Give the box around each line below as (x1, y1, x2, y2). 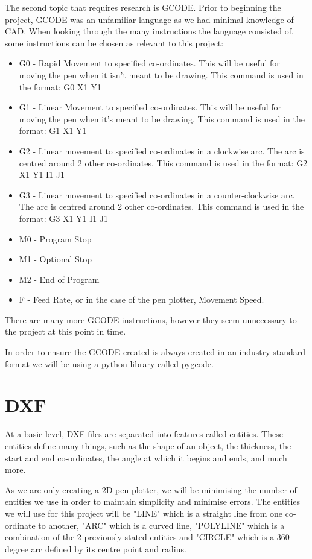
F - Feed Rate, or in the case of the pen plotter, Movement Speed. (19, 293, 264, 306)
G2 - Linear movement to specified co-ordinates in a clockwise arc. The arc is (19, 144, 305, 157)
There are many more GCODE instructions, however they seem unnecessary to (5, 313, 297, 326)
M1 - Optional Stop (19, 253, 92, 265)
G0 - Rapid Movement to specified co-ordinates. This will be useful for (19, 57, 280, 69)
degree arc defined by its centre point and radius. (5, 542, 186, 555)
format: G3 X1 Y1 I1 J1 (19, 212, 109, 224)
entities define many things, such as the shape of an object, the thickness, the (5, 439, 291, 452)
